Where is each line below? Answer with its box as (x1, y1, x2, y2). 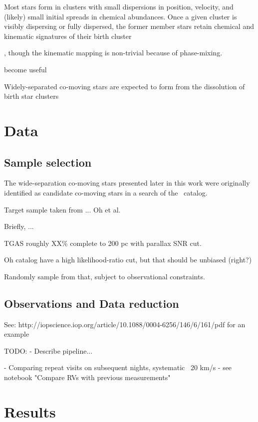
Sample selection (4, 154, 92, 170)
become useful (4, 64, 47, 74)
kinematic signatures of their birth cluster (4, 30, 132, 41)
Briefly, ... (4, 221, 34, 231)
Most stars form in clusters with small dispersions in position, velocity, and (4, 1, 234, 11)
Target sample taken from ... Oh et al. (4, 204, 121, 214)
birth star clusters (4, 91, 59, 101)
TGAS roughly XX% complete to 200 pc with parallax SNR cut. (4, 237, 202, 248)
